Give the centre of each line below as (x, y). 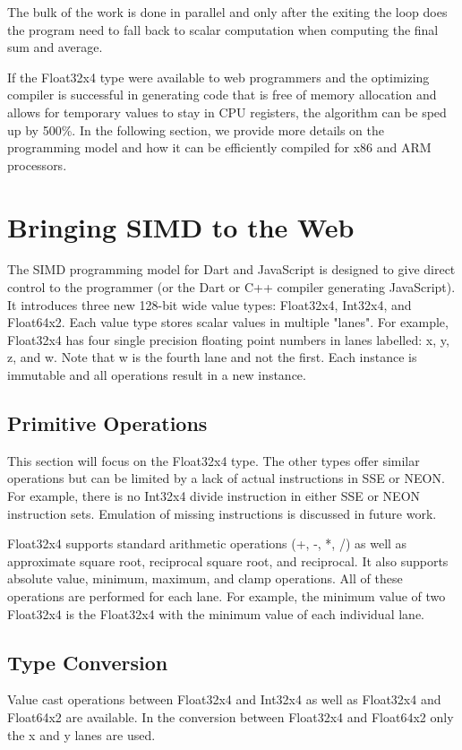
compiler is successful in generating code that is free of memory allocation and (222, 95)
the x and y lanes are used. (81, 734)
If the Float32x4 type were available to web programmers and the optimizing (218, 77)
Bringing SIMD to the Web (181, 226)
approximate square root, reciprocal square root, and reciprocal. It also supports (228, 560)
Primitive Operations (107, 423)
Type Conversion (88, 662)
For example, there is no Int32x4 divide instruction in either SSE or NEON (214, 496)
